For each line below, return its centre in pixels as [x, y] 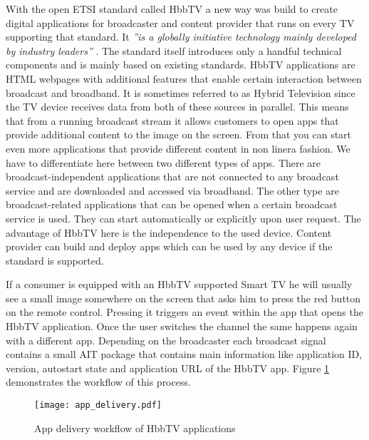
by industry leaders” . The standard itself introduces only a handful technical [174, 50]
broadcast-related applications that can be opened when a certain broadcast [172, 204]
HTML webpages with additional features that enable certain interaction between [184, 78]
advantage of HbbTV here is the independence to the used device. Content [169, 232]
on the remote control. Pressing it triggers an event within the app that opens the [184, 312]
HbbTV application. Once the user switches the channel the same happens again [182, 326]
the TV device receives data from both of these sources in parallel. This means [177, 107]
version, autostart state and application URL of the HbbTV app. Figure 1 [168, 368]
